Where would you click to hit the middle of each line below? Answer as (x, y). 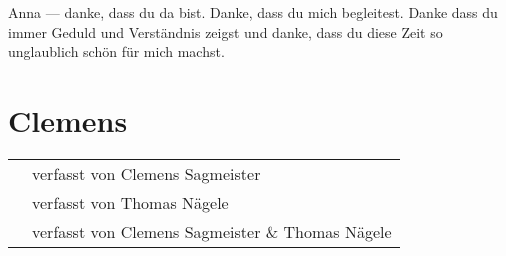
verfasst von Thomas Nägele (130, 202)
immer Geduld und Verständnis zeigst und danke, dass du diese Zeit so (225, 31)
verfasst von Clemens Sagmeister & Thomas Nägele (212, 231)
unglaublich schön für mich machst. (116, 51)
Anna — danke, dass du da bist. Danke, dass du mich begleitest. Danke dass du (253, 12)
